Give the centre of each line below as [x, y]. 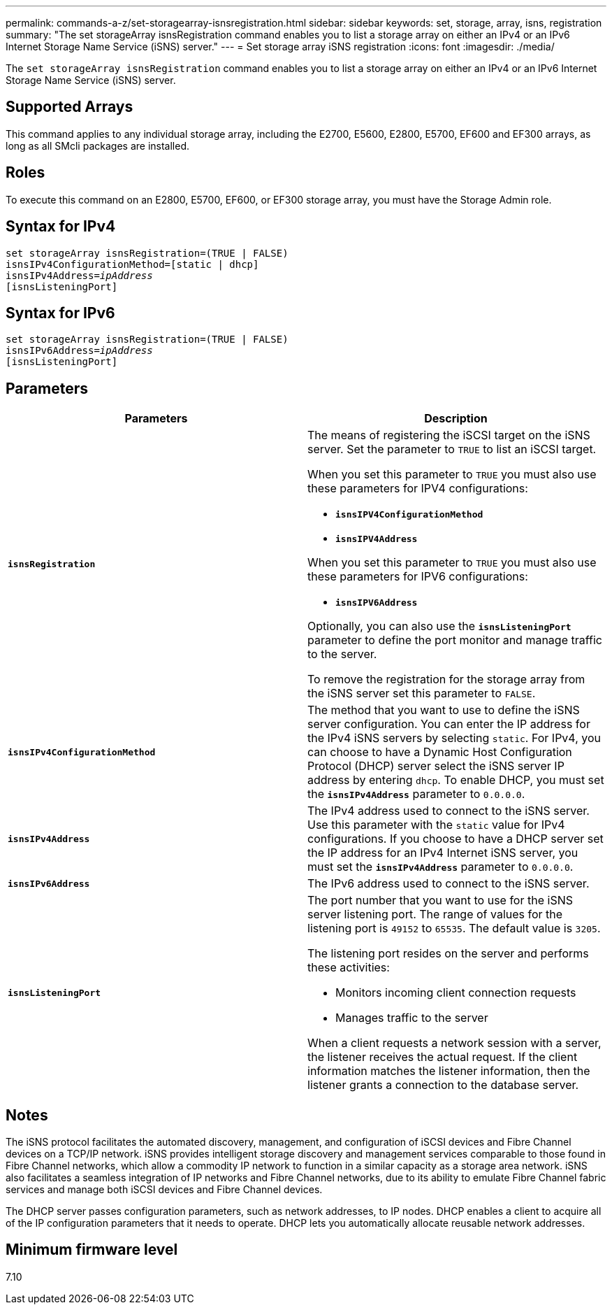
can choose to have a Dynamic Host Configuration [440, 752]
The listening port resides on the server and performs [448, 954]
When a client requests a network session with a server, [454, 1043]
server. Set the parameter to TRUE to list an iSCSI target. [452, 449]
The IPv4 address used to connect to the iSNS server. [449, 811]
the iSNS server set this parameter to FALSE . [422, 693]
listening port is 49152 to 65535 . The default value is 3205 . [454, 928]
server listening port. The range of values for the [435, 914]
